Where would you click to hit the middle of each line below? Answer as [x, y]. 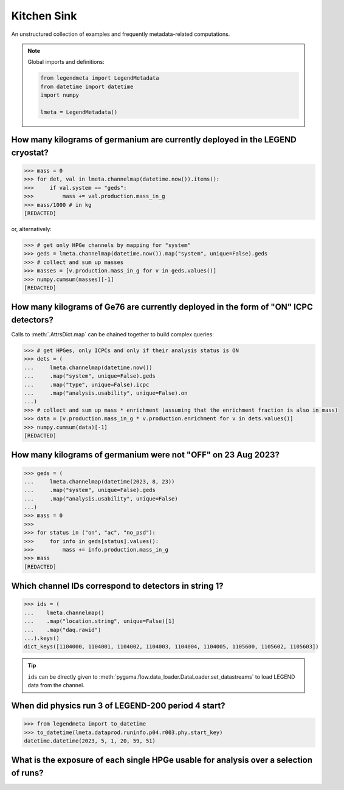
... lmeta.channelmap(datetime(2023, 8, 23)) [99, 481]
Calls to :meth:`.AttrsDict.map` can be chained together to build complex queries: [112, 334]
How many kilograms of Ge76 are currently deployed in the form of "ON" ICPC [162, 307]
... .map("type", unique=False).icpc [87, 384]
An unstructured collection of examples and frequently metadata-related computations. [121, 34]
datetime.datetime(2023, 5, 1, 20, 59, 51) [90, 741]
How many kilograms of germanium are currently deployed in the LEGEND [154, 140]
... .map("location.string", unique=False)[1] [99, 621]
